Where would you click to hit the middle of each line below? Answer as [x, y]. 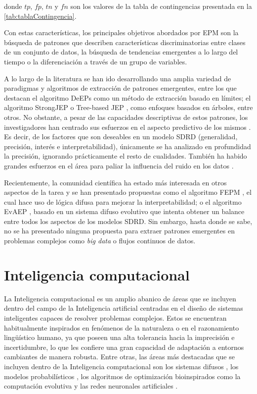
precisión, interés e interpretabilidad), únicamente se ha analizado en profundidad [128, 146]
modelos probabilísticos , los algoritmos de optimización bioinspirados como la [122, 376]
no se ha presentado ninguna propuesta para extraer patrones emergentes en [119, 231]
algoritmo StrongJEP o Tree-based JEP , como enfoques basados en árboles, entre [128, 107]
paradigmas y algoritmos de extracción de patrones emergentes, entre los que [120, 88]
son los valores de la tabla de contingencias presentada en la [161, 6]
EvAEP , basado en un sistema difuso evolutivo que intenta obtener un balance [124, 211]
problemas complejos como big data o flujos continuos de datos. [100, 241]
